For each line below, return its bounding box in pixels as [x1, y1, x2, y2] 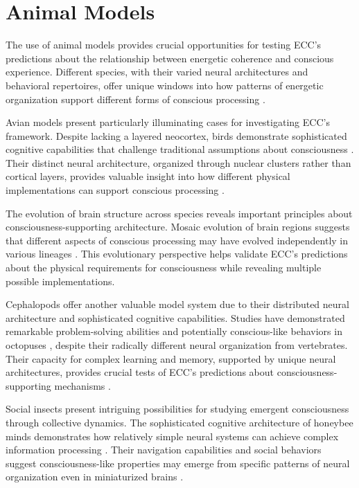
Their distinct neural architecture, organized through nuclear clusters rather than [6, 155, 351, 170]
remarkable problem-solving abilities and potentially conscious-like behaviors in [6, 324, 342, 338]
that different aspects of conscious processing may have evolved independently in [6, 233, 349, 247]
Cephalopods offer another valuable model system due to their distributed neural [6, 297, 349, 311]
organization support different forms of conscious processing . [6, 91, 265, 106]
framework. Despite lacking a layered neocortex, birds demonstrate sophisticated [6, 128, 347, 143]
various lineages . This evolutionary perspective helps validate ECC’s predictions [6, 246, 348, 261]
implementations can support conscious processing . [6, 183, 225, 197]
